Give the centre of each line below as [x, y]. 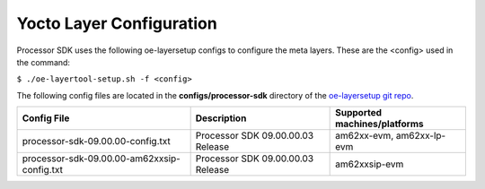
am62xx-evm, [365, 136]
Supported [358, 113]
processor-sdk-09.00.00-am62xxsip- [101, 159]
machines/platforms [379, 124]
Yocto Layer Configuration [117, 23]
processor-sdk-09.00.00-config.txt [96, 142]
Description [221, 118]
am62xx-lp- [421, 136]
